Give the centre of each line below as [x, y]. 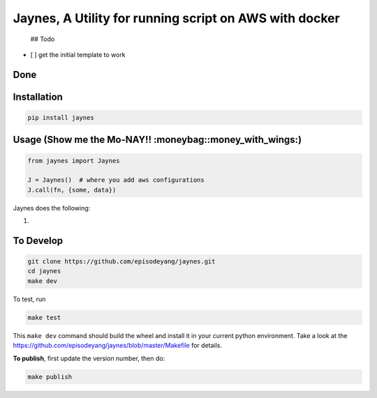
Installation [38, 97]
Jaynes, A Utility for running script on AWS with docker [176, 18]
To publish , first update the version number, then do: [89, 358]
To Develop [38, 240]
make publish [50, 377]
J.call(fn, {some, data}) [72, 190]
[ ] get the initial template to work [78, 54]
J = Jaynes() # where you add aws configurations [116, 180]
